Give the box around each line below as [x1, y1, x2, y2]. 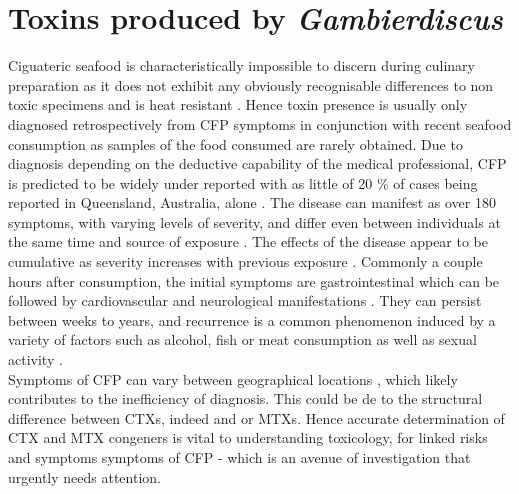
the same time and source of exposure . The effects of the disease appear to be [8, 231, 489, 252]
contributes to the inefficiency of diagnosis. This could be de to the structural [8, 388, 483, 409]
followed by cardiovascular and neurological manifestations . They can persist [8, 290, 482, 311]
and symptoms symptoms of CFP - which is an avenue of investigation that [8, 447, 471, 467]
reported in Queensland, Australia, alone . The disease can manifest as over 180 [8, 192, 496, 213]
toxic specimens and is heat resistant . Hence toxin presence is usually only [8, 94, 468, 115]
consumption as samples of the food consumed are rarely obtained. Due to [8, 133, 463, 154]
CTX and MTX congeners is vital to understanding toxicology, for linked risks [8, 427, 488, 448]
